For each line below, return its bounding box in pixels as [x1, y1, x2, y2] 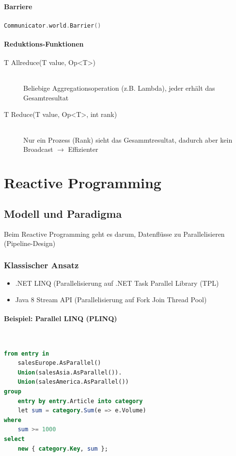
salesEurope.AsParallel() [17, 359, 101, 367]
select [4, 435, 25, 442]
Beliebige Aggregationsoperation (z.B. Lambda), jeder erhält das [23, 83, 215, 93]
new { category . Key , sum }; [17, 445, 108, 452]
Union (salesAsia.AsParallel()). [17, 369, 122, 376]
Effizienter [68, 144, 98, 154]
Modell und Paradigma [4, 206, 122, 221]
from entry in [4, 350, 49, 357]
